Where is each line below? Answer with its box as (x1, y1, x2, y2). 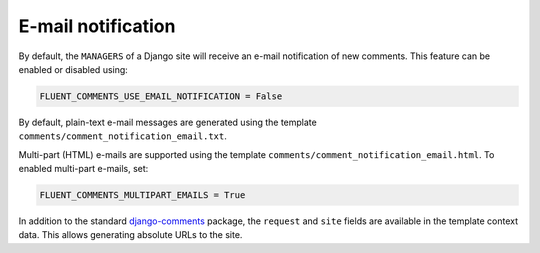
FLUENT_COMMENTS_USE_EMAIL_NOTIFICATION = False (39, 90, 283, 102)
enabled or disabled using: (18, 63, 129, 75)
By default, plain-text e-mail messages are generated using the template (18, 116, 317, 128)
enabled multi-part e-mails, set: (18, 163, 149, 175)
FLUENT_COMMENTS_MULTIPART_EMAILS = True (39, 190, 246, 201)
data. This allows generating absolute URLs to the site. (18, 229, 243, 241)
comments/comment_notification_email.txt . (18, 130, 227, 142)
